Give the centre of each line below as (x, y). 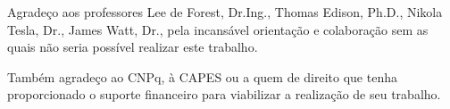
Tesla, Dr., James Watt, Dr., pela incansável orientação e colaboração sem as (218, 29)
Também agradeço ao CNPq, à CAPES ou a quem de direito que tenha (202, 76)
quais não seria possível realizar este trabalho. (133, 47)
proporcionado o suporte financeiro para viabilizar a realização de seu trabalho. (224, 94)
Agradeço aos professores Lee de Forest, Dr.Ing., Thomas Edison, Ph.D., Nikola (225, 12)
